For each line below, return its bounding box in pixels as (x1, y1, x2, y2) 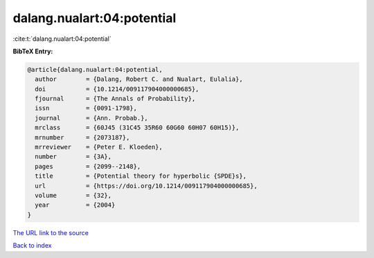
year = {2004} (35, 201, 116, 209)
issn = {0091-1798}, (35, 104, 138, 112)
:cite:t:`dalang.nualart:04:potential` (12, 35, 112, 43)
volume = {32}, (35, 192, 112, 199)
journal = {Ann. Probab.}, (35, 114, 148, 122)
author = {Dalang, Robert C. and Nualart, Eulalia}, (35, 75, 243, 83)
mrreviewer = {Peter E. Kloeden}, (35, 143, 163, 151)
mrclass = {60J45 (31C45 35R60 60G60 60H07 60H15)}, (35, 124, 240, 131)
